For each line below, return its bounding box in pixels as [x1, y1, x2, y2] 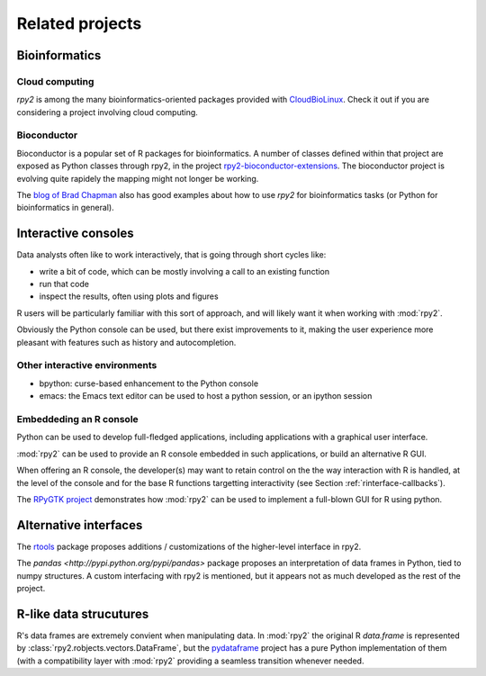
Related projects [16, 14, 142, 33]
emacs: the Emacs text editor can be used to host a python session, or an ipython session [39, 391, 373, 401]
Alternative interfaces [16, 518, 143, 533]
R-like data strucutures [16, 606, 149, 621]
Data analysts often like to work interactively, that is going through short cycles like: [16, 249, 327, 260]
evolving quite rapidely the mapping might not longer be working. [16, 173, 259, 184]
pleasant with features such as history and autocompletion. [16, 337, 237, 347]
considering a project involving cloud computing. [16, 106, 198, 117]
